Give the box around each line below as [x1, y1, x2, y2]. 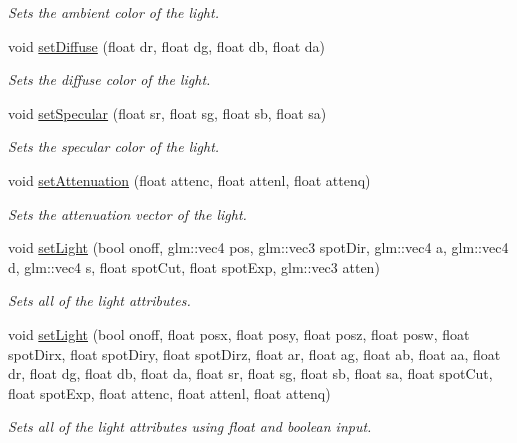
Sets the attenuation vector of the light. [8, 203, 247, 224]
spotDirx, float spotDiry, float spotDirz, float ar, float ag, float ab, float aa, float [8, 343, 501, 364]
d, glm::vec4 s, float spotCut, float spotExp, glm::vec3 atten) [8, 256, 380, 277]
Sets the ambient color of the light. [8, 2, 219, 22]
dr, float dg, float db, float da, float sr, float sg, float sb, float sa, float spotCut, [8, 363, 493, 384]
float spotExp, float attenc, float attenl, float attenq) [8, 382, 331, 403]
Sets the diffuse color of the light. [8, 69, 211, 90]
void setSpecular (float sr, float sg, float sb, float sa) [8, 102, 327, 123]
